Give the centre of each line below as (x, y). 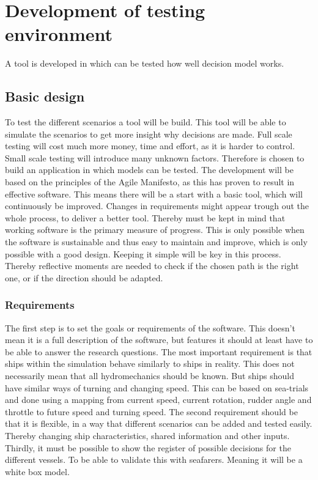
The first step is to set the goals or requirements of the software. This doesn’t (150, 327)
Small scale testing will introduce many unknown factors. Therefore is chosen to (155, 157)
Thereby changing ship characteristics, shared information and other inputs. (147, 435)
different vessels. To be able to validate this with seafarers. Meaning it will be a (154, 460)
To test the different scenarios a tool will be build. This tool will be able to (146, 122)
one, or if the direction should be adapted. (84, 277)
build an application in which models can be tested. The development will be (149, 170)
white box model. (37, 471)
